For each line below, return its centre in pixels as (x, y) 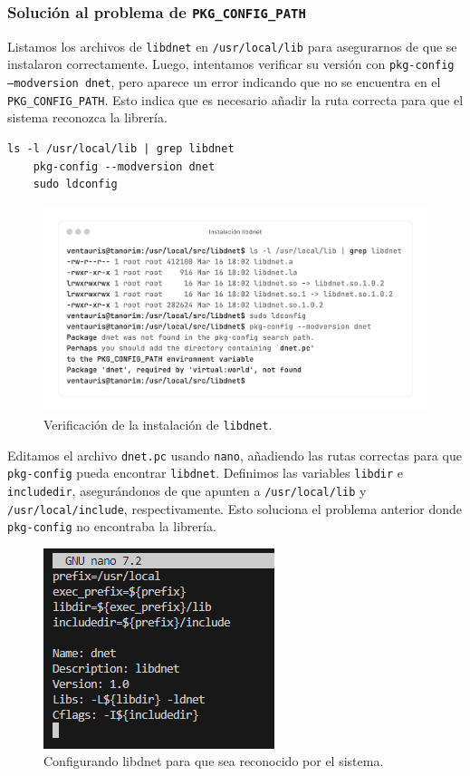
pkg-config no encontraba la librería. (112, 526)
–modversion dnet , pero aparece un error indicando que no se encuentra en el (224, 82)
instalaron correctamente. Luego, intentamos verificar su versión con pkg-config (231, 64)
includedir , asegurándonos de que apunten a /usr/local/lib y (187, 490)
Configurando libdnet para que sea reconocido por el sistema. (214, 761)
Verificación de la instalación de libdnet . (158, 424)
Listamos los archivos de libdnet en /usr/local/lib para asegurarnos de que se (232, 46)
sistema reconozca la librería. (87, 117)
